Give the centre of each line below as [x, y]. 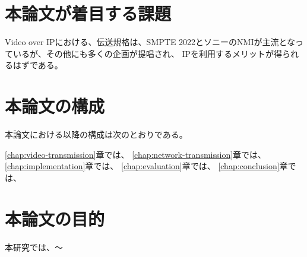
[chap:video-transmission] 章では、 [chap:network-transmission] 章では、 [136, 154]
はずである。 [38, 65]
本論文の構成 [55, 106]
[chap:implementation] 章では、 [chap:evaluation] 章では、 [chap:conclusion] [142, 166]
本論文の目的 [55, 218]
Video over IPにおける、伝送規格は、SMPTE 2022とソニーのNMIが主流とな [150, 42]
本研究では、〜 [34, 247]
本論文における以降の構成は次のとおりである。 [96, 134]
